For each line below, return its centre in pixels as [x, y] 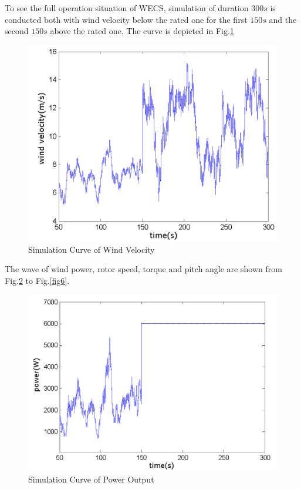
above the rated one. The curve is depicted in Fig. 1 [142, 31]
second [17, 31]
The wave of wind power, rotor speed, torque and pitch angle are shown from [143, 269]
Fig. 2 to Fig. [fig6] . [37, 281]
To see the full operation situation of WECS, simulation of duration [127, 8]
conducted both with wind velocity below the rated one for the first [126, 19]
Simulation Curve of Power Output [91, 479]
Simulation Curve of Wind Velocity [92, 249]
